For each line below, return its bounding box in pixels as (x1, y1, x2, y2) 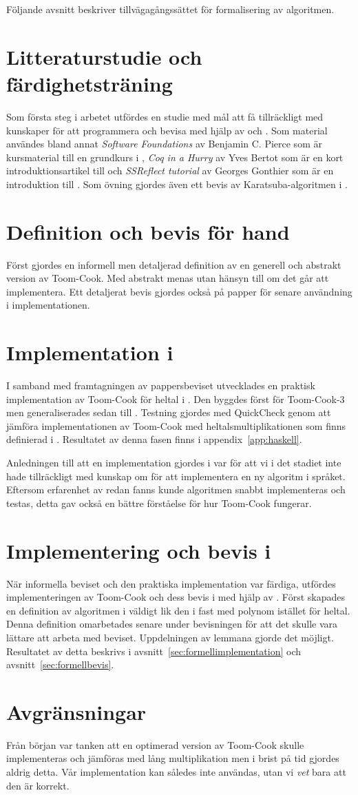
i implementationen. (6, 298, 90, 312)
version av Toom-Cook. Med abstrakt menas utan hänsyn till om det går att (6, 271, 329, 285)
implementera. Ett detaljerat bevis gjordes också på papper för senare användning (6, 284, 352, 298)
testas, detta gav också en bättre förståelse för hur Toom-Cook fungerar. (6, 495, 312, 510)
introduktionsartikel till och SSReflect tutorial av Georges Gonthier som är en (6, 163, 334, 178)
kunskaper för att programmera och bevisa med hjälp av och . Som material (6, 123, 328, 137)
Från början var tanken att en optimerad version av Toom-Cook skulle (6, 737, 304, 752)
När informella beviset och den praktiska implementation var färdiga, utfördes (6, 576, 336, 590)
